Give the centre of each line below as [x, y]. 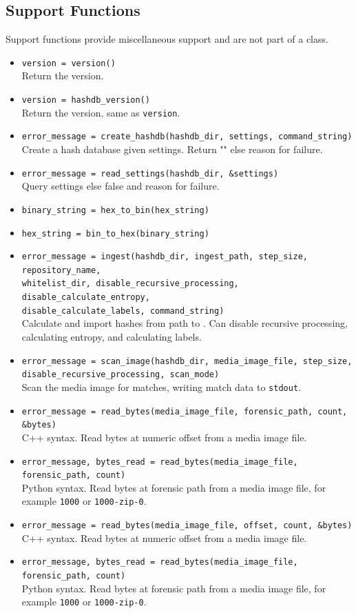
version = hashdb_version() [86, 100]
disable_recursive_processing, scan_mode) [121, 375]
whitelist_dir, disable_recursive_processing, [130, 284]
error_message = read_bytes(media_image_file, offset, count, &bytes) [187, 526]
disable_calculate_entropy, [86, 298]
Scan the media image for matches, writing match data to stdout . [161, 386]
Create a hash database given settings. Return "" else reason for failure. [172, 149]
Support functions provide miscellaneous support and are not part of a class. [167, 39]
